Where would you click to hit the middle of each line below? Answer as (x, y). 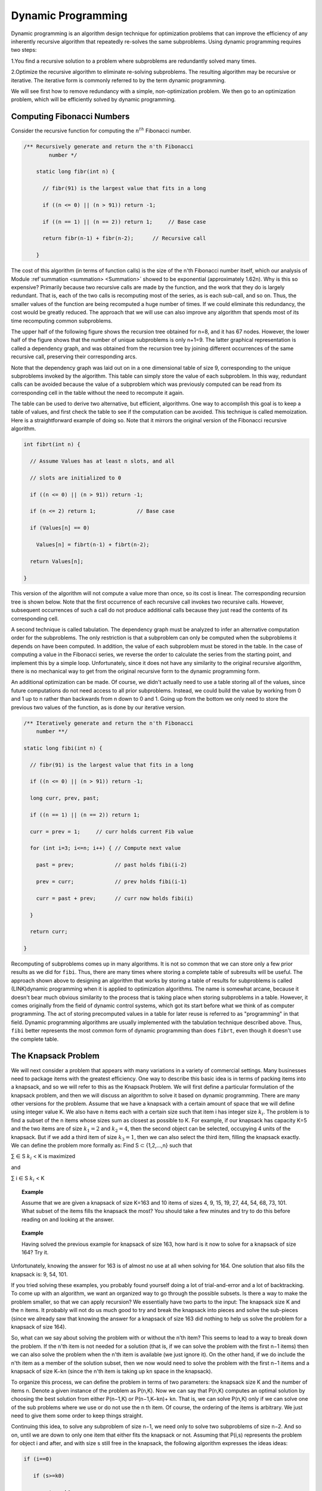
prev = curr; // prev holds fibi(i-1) (112, 881)
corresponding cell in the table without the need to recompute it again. (97, 392)
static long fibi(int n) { (63, 748)
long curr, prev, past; (65, 798)
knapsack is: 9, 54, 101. (39, 1274)
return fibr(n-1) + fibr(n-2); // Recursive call (124, 238)
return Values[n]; (57, 561)
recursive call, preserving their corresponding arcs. (74, 357)
